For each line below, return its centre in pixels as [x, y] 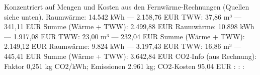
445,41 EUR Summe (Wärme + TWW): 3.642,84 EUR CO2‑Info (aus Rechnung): [130, 56]
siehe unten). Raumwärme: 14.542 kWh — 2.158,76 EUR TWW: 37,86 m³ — [123, 16]
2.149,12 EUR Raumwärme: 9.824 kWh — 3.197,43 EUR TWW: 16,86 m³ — [123, 46]
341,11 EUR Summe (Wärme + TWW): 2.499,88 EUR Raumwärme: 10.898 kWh [129, 26]
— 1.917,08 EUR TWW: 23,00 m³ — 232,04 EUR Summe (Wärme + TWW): [124, 36]
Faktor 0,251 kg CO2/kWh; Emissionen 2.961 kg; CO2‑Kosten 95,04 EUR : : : [124, 66]
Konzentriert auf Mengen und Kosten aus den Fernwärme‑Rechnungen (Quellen [127, 7]
